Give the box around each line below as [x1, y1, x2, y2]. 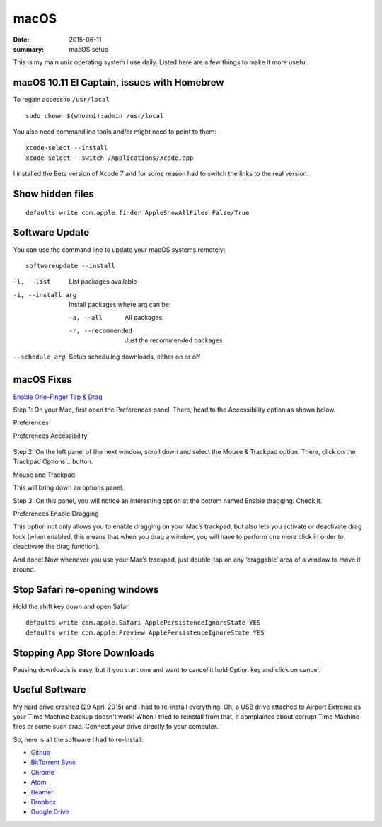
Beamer [30, 787, 54, 796]
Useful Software [13, 683, 86, 696]
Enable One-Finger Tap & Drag [13, 393, 103, 401]
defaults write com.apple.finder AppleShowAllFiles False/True [25, 209, 250, 216]
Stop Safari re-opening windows [13, 584, 159, 596]
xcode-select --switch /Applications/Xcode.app [25, 154, 194, 162]
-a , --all [69, 313, 103, 322]
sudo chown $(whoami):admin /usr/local [25, 112, 164, 120]
